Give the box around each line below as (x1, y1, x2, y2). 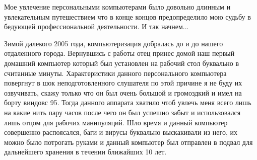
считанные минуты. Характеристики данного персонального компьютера (4, 67, 227, 78)
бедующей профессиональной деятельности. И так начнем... (4, 21, 189, 32)
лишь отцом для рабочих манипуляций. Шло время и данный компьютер (4, 117, 228, 127)
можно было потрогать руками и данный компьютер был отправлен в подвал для (4, 136, 253, 147)
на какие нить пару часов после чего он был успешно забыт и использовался (4, 107, 241, 117)
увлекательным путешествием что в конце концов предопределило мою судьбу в (4, 11, 251, 22)
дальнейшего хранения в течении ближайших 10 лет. (4, 146, 167, 157)
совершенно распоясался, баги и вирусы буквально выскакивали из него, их (4, 127, 237, 137)
